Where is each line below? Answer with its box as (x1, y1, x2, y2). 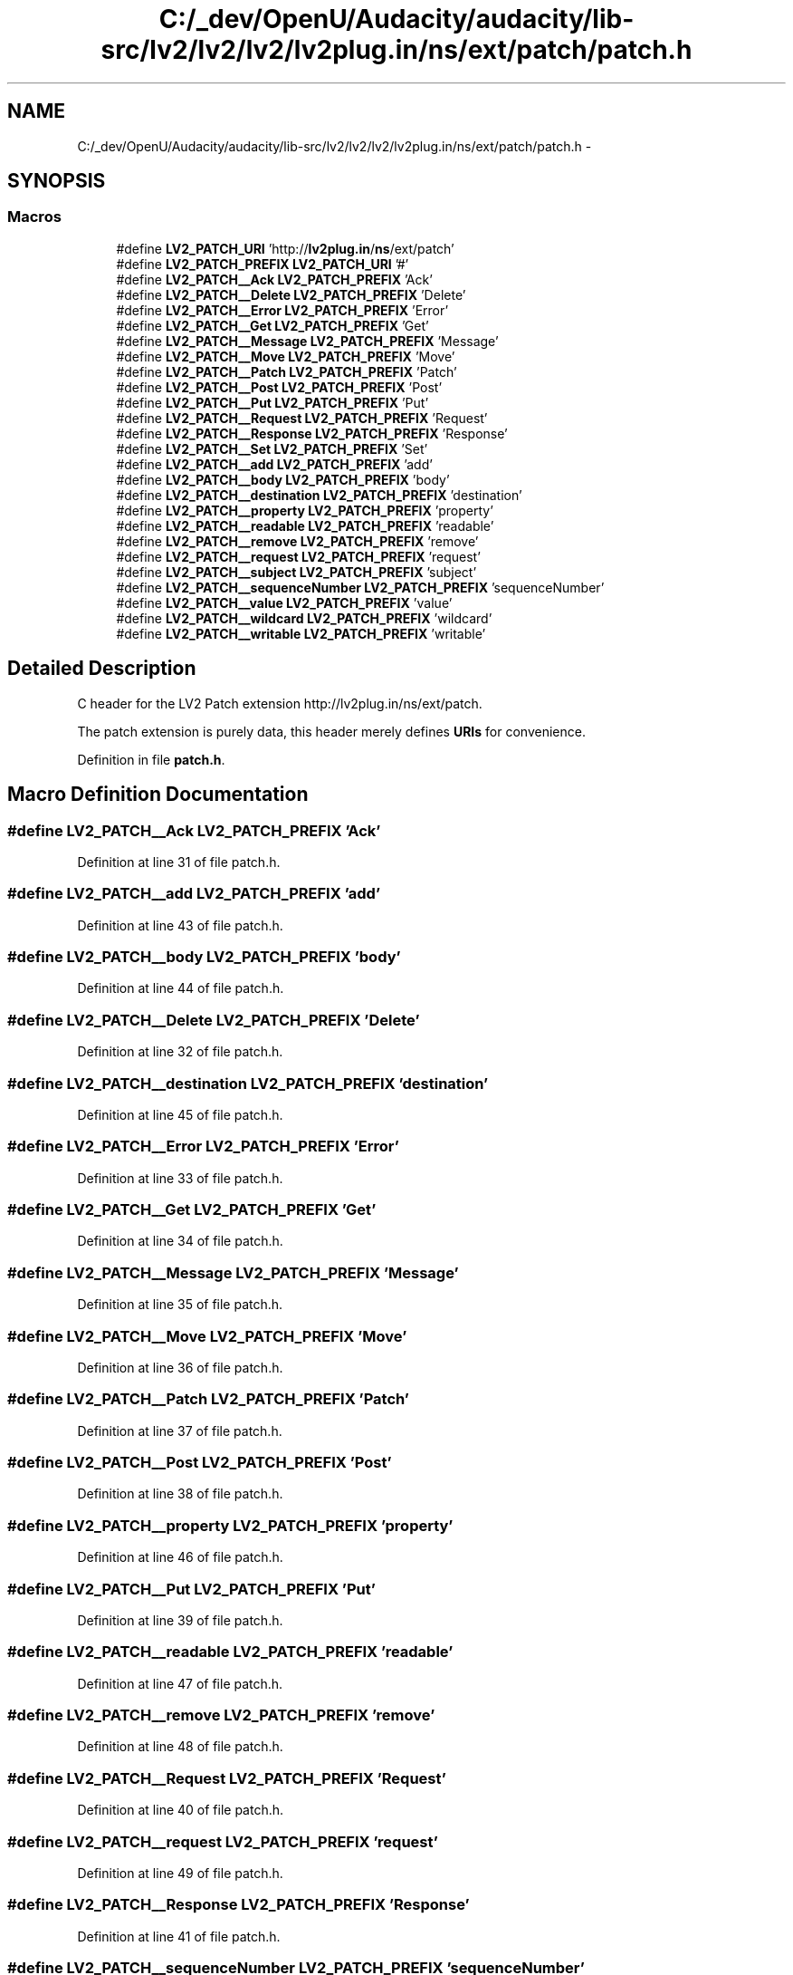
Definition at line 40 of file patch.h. (77, 1802, 284, 1818)
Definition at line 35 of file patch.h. (77, 1296, 283, 1313)
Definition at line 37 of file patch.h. (77, 1422, 282, 1439)
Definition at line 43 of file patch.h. (77, 917, 283, 933)
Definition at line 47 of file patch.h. (77, 1675, 283, 1691)
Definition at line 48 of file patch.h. (77, 1739, 283, 1755)
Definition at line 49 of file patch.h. (77, 1864, 283, 1881)
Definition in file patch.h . (77, 751, 225, 767)
